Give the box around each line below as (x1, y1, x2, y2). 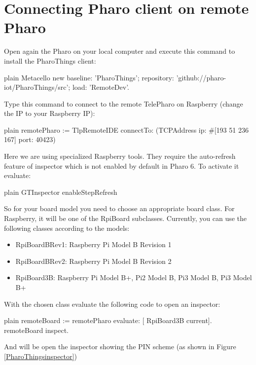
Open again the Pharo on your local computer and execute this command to (4, 46, 235, 56)
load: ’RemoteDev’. (72, 82, 130, 92)
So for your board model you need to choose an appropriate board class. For (4, 203, 235, 214)
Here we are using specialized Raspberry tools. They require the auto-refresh (4, 151, 236, 161)
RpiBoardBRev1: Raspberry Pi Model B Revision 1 (15, 239, 172, 250)
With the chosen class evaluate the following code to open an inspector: (4, 298, 220, 309)
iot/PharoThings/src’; (4, 82, 71, 92)
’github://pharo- (176, 72, 226, 82)
